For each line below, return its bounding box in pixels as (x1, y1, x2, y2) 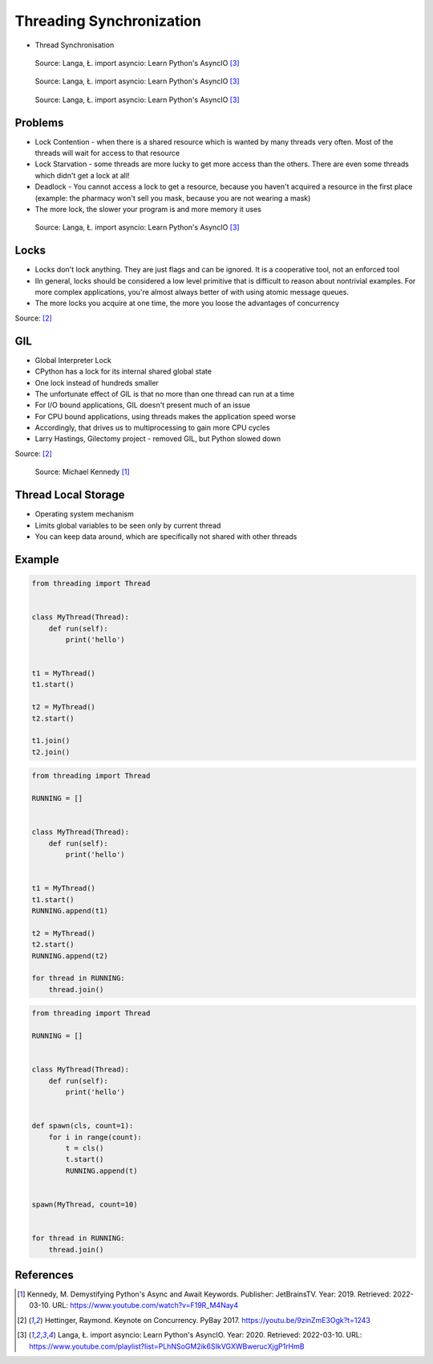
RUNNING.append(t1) (31, 906, 108, 916)
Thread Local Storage (14, 488, 125, 502)
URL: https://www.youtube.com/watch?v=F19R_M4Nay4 (52, 1301, 239, 1310)
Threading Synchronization (14, 12, 202, 30)
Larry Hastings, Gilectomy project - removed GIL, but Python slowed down (34, 434, 281, 443)
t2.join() (31, 747, 71, 757)
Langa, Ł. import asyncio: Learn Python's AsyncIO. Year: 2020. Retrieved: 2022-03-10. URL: (57, 1330, 362, 1340)
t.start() (65, 1155, 104, 1164)
